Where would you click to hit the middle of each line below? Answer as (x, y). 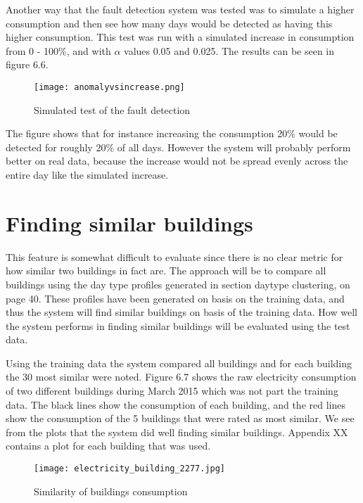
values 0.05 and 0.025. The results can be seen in (229, 50)
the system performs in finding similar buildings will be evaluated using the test (178, 325)
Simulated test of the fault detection (112, 109)
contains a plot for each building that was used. (108, 446)
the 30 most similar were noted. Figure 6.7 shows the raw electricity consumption (181, 377)
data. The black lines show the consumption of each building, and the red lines (176, 404)
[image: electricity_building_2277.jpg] (130, 469)
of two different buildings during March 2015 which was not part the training (172, 391)
